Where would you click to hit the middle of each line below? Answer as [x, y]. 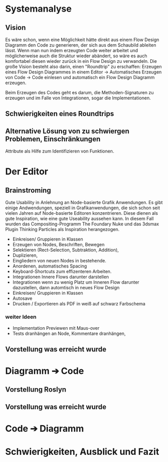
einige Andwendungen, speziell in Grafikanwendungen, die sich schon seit [83, 208]
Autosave [22, 298]
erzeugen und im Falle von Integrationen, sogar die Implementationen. [78, 98]
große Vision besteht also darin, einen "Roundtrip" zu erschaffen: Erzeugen [83, 67]
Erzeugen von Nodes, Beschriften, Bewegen [59, 245]
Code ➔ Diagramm [45, 429]
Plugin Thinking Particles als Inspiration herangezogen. [62, 229]
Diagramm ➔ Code [45, 371]
